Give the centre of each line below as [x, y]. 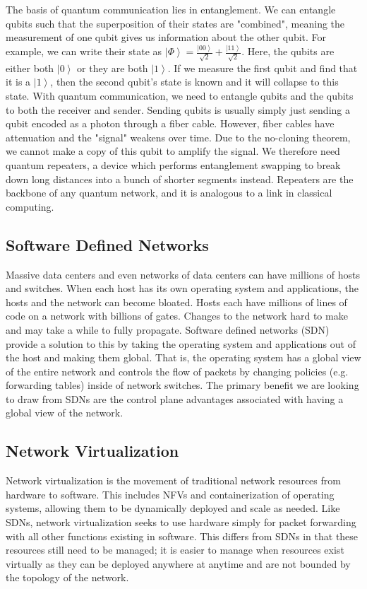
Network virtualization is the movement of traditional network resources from [173, 480]
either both [30, 68]
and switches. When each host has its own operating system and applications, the [182, 288]
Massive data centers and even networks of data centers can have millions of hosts [183, 274]
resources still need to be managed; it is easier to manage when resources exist [175, 550]
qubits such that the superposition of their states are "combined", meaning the [175, 23]
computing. [30, 206]
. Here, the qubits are [288, 51]
